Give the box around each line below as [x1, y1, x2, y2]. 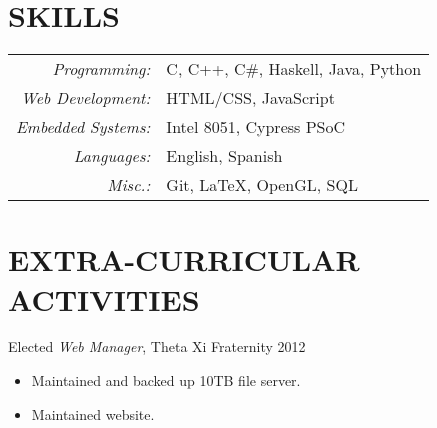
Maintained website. [31, 403, 155, 424]
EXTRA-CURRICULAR [8, 239, 360, 280]
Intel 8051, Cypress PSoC [166, 115, 346, 139]
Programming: [52, 57, 151, 81]
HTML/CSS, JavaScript [166, 86, 335, 110]
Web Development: [20, 86, 151, 110]
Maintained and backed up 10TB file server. [31, 370, 301, 391]
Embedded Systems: [16, 115, 151, 139]
